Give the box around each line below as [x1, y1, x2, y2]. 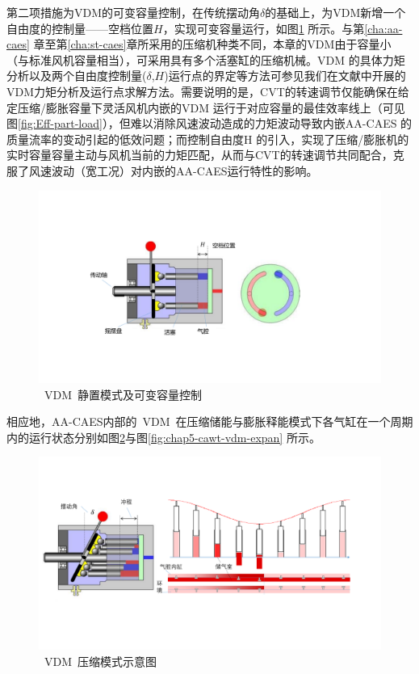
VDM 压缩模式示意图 [44, 652, 157, 669]
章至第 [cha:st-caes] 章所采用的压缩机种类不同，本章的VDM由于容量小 [33, 36, 392, 53]
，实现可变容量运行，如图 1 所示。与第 [162, 19, 365, 36]
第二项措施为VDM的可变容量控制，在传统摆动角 [6, 4, 261, 20]
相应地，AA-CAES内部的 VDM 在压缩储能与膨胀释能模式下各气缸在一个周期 [6, 413, 413, 430]
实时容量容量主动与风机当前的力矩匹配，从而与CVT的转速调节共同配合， [6, 146, 393, 163]
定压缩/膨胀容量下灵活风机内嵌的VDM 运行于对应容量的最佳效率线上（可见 [6, 99, 405, 116]
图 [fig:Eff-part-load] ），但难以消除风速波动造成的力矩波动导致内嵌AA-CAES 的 [6, 115, 413, 132]
